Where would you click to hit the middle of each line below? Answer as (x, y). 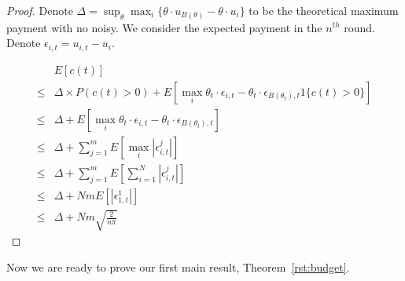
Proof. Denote (40, 10)
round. (359, 27)
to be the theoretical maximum (324, 10)
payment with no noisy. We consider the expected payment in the (164, 27)
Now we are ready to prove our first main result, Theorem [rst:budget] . (178, 266)
